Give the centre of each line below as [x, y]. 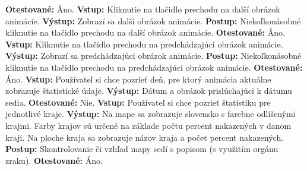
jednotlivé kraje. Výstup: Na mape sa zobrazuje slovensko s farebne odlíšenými [151, 114]
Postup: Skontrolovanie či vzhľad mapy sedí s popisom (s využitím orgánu [142, 149]
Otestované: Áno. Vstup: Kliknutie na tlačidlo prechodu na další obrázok [143, 9]
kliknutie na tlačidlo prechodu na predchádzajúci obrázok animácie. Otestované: [154, 67]
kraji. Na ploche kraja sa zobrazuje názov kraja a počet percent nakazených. [145, 137]
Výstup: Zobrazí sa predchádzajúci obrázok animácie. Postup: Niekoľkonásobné [153, 56]
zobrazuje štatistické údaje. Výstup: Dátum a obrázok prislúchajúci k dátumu [149, 91]
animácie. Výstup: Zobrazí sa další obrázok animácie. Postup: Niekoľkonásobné [153, 20]
